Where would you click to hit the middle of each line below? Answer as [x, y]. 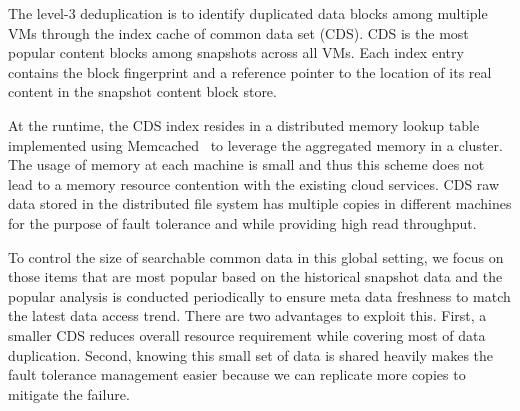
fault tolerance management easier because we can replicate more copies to [237, 374]
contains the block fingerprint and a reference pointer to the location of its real [250, 71]
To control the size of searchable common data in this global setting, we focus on [256, 256]
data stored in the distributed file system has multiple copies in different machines [260, 203]
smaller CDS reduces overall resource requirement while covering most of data [247, 334]
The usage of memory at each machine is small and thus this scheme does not [246, 164]
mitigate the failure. [69, 393]
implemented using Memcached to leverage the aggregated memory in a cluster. [255, 144]
